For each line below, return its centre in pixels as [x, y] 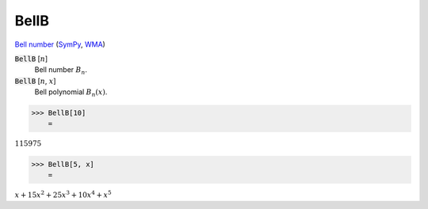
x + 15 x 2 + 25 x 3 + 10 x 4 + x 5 [63, 194]
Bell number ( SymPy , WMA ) [60, 44]
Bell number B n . [61, 71]
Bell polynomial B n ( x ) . [71, 93]
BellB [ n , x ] [35, 81]
